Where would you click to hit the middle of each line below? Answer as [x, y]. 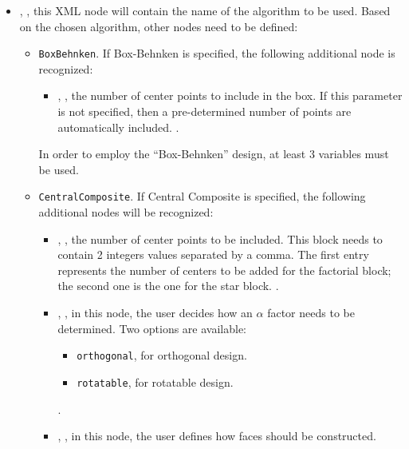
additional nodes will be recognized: [126, 212]
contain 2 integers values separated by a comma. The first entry [213, 254]
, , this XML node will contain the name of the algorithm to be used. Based [205, 10]
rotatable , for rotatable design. [155, 381]
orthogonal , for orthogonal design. [162, 355]
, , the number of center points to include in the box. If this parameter [230, 95]
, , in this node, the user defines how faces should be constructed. [217, 436]
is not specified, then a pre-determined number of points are [204, 111]
